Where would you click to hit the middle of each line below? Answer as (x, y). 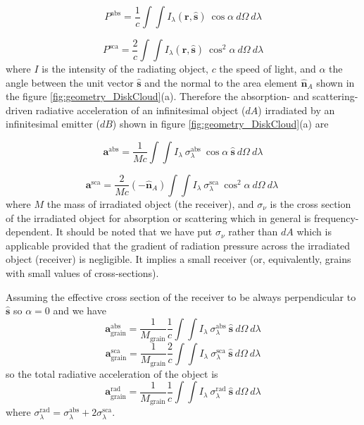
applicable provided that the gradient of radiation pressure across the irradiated (178, 245)
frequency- (337, 217)
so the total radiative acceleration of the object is (112, 373)
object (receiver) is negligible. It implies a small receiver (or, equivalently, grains (178, 259)
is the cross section (310, 203)
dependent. (29, 232)
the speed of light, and (268, 68)
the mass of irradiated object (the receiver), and (150, 203)
